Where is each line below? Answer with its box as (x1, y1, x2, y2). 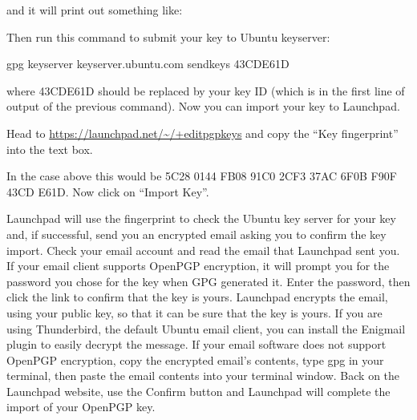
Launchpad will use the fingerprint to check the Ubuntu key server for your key (6, 210, 396, 227)
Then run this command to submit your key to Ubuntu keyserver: (6, 28, 330, 45)
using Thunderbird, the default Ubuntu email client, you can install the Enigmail (6, 320, 406, 337)
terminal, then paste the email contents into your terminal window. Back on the (6, 367, 400, 384)
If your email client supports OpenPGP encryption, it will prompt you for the (6, 257, 390, 274)
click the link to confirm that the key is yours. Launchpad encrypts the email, (6, 289, 388, 305)
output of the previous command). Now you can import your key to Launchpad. (6, 98, 400, 115)
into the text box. (6, 140, 93, 157)
